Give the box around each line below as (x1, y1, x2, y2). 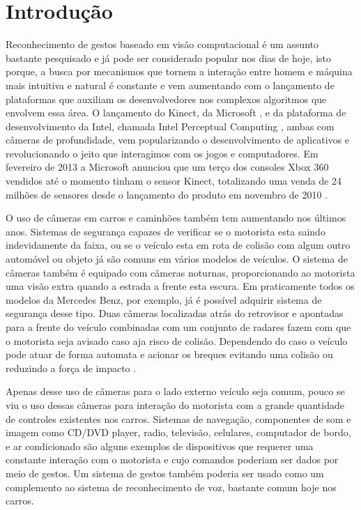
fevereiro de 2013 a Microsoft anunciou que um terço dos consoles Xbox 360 (6, 160, 329, 174)
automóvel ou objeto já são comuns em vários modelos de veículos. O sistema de (6, 252, 348, 266)
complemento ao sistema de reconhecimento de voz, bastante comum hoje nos (6, 479, 337, 494)
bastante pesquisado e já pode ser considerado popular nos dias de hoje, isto (6, 50, 332, 65)
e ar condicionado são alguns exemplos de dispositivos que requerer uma (6, 438, 314, 453)
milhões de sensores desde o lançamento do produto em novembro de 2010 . (6, 187, 328, 201)
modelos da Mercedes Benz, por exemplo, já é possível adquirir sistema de (6, 292, 322, 307)
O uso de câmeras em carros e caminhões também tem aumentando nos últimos (6, 210, 346, 225)
